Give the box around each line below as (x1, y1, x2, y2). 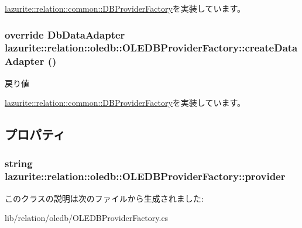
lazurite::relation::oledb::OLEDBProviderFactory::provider (5, 169, 286, 184)
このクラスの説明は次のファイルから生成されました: (5, 192, 204, 204)
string (5, 156, 33, 170)
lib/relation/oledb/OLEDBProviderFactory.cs (5, 212, 169, 224)
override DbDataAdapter (5, 27, 125, 42)
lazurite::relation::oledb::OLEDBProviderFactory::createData (5, 40, 298, 55)
